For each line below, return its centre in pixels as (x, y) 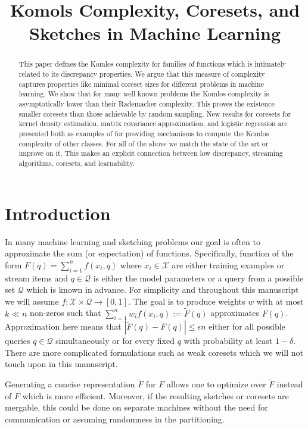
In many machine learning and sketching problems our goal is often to (133, 241)
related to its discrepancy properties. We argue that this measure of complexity (142, 74)
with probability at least (228, 341)
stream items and (36, 278)
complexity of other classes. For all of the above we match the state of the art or (144, 143)
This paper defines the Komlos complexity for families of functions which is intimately (153, 64)
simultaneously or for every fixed (115, 341)
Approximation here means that (63, 326)
